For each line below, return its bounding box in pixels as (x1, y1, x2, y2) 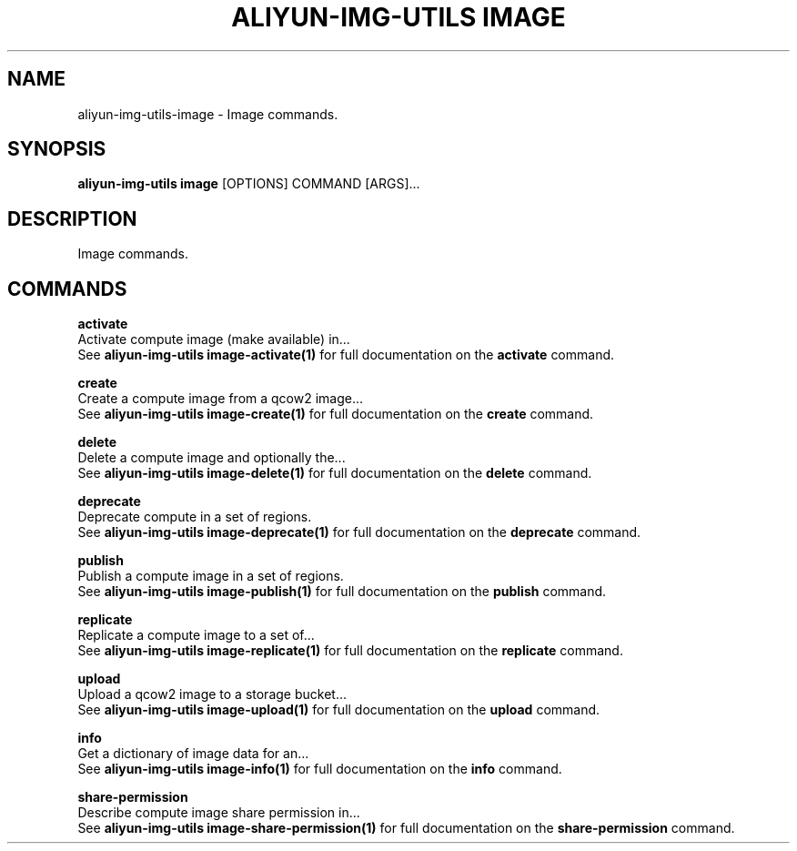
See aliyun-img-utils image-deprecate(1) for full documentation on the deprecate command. (77, 524, 641, 541)
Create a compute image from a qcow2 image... (77, 390, 364, 407)
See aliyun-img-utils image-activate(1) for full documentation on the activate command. (77, 347, 615, 363)
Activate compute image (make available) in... (77, 331, 350, 348)
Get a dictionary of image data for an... (77, 745, 309, 762)
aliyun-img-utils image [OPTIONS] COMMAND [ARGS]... (77, 176, 420, 192)
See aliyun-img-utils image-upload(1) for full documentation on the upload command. (77, 702, 600, 718)
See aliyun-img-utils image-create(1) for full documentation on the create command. (77, 406, 594, 422)
